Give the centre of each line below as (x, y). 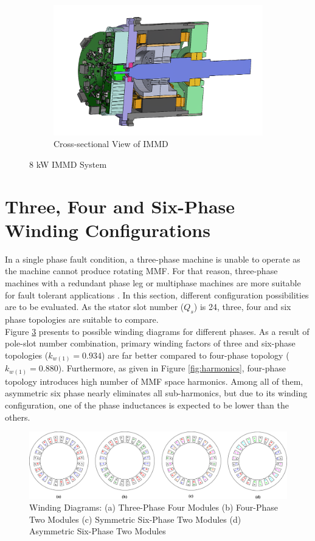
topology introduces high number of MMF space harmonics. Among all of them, (154, 381)
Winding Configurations (108, 229)
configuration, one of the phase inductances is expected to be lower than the (147, 405)
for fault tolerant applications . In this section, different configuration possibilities (157, 295)
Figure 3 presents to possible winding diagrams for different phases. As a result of (157, 331)
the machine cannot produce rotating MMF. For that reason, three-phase (141, 271)
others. (18, 417)
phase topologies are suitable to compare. (82, 319)
